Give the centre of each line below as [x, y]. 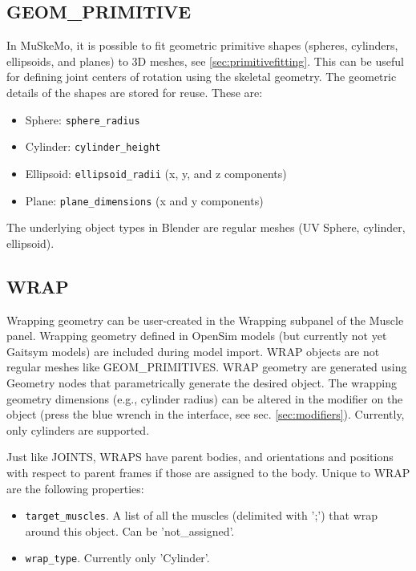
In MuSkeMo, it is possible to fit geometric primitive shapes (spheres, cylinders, [202, 45]
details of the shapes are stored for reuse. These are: [135, 92]
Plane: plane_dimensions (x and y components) [144, 200]
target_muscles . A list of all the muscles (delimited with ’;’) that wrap [202, 515]
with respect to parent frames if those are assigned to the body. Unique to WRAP [208, 472]
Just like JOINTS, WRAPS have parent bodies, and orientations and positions [200, 457]
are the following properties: [75, 488]
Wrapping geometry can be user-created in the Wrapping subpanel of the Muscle [205, 320]
